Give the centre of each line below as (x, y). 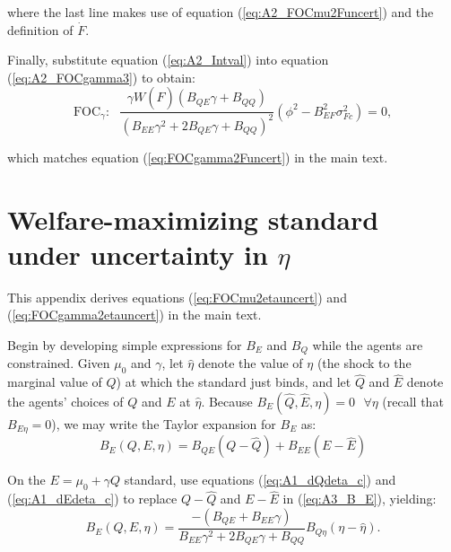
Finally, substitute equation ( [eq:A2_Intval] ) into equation (168, 60)
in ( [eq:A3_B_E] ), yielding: (360, 499)
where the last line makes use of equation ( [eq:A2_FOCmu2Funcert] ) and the (221, 12)
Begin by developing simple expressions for (125, 344)
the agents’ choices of (65, 401)
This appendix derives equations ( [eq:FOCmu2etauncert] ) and (177, 297)
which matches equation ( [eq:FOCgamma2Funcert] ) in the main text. (198, 157)
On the (26, 480)
